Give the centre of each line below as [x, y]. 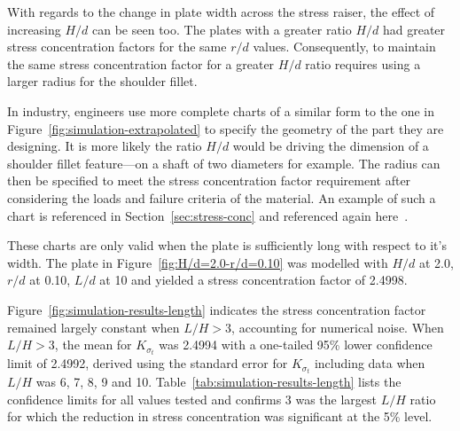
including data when [370, 363]
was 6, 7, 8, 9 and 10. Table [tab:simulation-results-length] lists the [218, 382]
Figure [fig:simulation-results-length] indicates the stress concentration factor [217, 309]
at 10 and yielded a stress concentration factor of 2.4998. [253, 280]
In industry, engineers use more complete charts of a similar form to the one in [221, 110]
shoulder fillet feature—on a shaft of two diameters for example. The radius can [224, 163]
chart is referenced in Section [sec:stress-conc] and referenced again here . [208, 215]
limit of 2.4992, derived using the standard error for [148, 363]
